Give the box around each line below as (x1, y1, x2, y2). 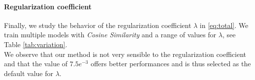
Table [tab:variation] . (4, 39, 67, 49)
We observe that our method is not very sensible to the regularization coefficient (4, 49, 247, 59)
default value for (4, 68, 54, 78)
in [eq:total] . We (199, 20, 249, 30)
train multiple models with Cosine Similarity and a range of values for (4, 29, 217, 40)
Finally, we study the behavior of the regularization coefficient (4, 20, 191, 30)
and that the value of (4, 58, 68, 69)
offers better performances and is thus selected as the (91, 58, 251, 69)
